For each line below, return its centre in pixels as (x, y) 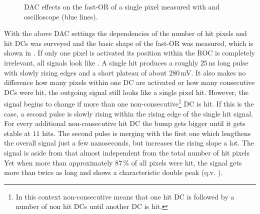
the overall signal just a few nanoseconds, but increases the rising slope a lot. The (129, 143)
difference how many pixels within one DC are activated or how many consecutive (129, 82)
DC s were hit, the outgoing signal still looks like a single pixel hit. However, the (126, 92)
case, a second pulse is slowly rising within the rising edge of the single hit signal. (129, 113)
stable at (17, 133)
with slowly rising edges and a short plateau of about (85, 72)
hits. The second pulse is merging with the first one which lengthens (146, 133)
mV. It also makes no (213, 72)
